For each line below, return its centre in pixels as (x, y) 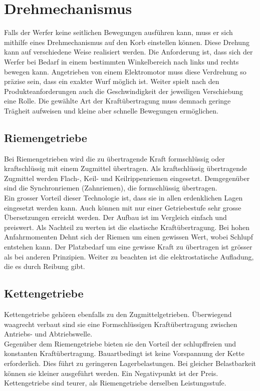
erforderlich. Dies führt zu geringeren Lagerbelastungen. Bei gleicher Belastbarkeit (130, 363)
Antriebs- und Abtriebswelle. (48, 334)
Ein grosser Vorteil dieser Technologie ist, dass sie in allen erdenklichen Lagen (123, 198)
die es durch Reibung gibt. (45, 266)
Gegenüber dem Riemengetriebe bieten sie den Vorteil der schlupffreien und (120, 343)
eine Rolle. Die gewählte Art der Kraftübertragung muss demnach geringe (117, 101)
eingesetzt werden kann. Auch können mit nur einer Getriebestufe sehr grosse (123, 207)
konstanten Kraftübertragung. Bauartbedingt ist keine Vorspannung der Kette (124, 353)
